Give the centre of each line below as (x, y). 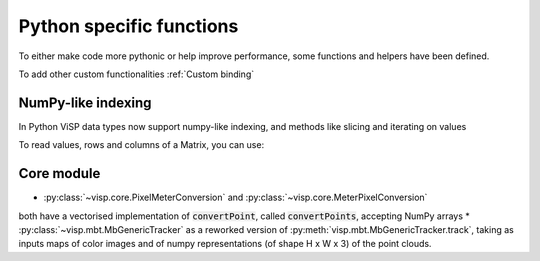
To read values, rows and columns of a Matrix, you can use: (141, 145)
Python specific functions (128, 26)
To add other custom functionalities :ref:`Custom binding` (136, 74)
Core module (59, 173)
